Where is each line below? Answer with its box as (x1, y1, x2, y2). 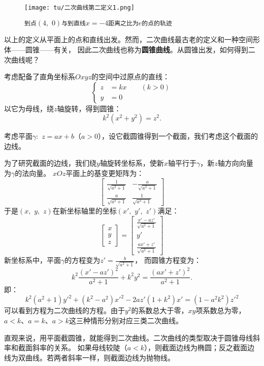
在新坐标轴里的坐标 (52, 205, 117, 216)
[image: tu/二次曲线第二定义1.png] (24, 4, 135, 11)
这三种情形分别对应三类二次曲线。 (69, 315, 183, 326)
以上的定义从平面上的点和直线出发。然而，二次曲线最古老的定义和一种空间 (4, 34, 253, 45)
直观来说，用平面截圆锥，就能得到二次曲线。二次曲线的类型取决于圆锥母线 (4, 332, 253, 343)
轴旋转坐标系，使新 (100, 158, 164, 168)
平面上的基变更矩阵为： (65, 168, 144, 178)
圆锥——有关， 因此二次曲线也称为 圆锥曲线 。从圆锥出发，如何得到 (25, 44, 248, 54)
